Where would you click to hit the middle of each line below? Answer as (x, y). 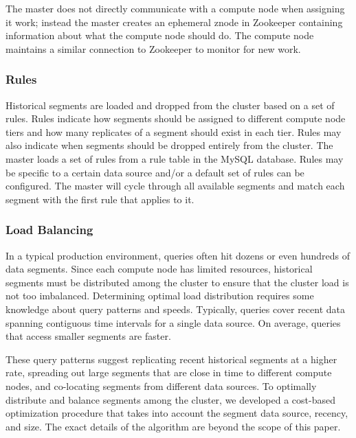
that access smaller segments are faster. (88, 336)
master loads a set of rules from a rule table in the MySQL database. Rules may (175, 158)
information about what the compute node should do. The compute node (160, 35)
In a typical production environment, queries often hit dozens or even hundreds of (178, 255)
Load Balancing (49, 230)
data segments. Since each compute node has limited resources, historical (159, 269)
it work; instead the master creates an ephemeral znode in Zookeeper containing (174, 22)
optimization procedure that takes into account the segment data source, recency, (177, 413)
